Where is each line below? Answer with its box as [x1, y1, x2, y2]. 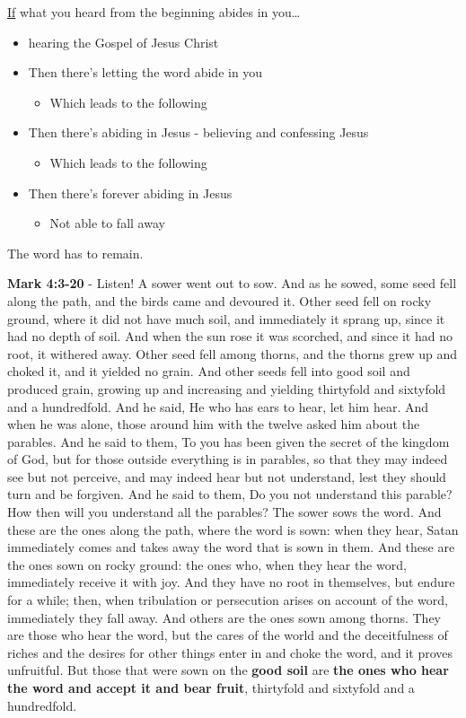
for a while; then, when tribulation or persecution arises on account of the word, [7, 591, 448, 609]
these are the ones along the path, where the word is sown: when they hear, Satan [7, 520, 459, 538]
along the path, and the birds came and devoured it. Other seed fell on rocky [7, 291, 432, 310]
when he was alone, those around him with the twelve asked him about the [7, 415, 420, 433]
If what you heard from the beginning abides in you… [7, 3, 301, 21]
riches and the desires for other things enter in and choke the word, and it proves [7, 643, 453, 661]
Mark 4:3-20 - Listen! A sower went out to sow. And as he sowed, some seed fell [7, 274, 457, 293]
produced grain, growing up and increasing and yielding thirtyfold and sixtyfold [7, 379, 446, 398]
